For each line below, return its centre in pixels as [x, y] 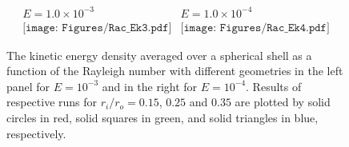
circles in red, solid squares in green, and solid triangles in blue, [162, 117]
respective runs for [52, 102]
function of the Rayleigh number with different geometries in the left [175, 71]
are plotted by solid [283, 102]
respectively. [36, 133]
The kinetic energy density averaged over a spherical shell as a [159, 55]
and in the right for [150, 86]
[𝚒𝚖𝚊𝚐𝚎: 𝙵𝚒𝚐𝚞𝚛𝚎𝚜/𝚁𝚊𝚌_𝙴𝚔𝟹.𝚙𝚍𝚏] [97, 28]
